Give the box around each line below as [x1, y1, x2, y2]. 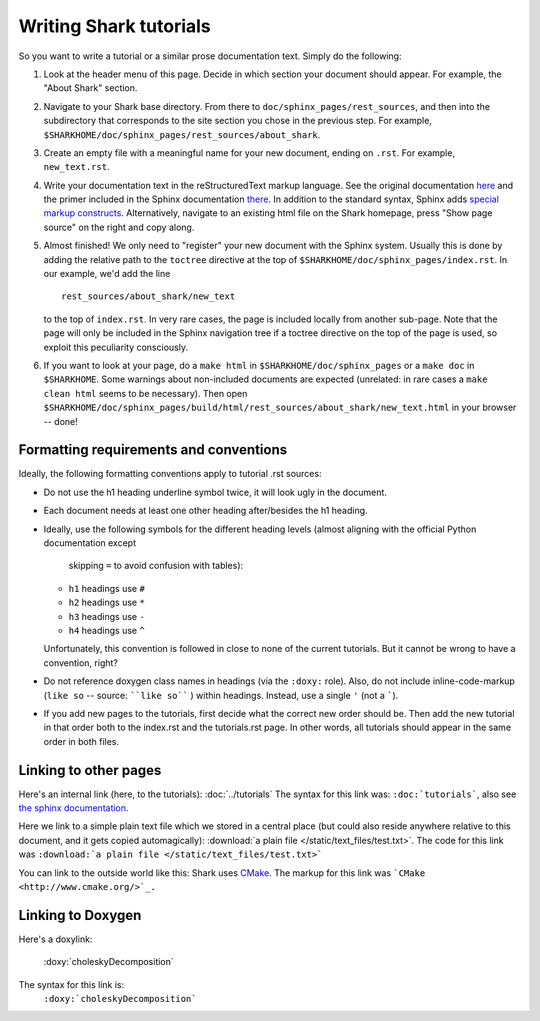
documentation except [43, 537, 137, 549]
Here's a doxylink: [18, 933, 93, 945]
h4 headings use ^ [68, 624, 145, 636]
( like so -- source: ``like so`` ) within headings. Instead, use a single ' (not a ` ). [43, 689, 399, 701]
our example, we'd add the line [43, 268, 171, 280]
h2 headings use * [68, 596, 145, 609]
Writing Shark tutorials [18, 15, 212, 37]
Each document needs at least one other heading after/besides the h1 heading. [43, 505, 369, 517]
